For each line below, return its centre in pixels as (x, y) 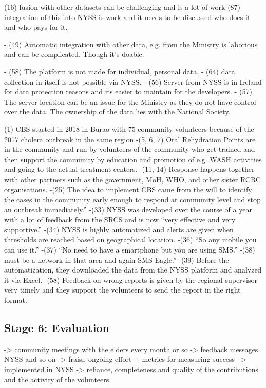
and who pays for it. (36, 27)
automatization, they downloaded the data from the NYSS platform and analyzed (133, 270)
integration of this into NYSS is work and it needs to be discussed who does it (127, 17)
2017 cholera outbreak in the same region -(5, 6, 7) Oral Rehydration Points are (130, 139)
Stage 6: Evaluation (57, 328)
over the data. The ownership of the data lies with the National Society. (117, 112)
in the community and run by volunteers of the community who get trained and (130, 149)
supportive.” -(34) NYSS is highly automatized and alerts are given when (119, 229)
